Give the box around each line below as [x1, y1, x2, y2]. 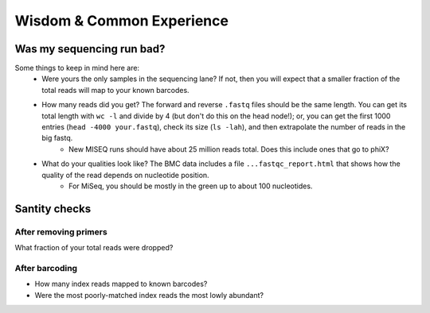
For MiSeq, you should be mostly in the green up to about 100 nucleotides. [68, 181, 313, 191]
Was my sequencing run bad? [14, 42, 166, 56]
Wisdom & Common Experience [14, 12, 229, 29]
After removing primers [14, 226, 107, 238]
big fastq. [41, 133, 73, 143]
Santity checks [14, 202, 92, 215]
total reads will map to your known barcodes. [41, 85, 190, 95]
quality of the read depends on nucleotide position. [41, 170, 210, 180]
